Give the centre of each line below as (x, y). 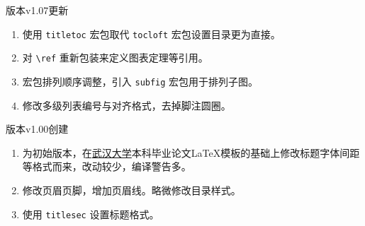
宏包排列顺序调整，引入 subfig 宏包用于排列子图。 (140, 81)
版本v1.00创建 (37, 129)
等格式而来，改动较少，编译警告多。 (107, 166)
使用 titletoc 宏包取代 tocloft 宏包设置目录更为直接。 (151, 34)
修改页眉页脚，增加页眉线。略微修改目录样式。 (131, 190)
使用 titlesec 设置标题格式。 (91, 214)
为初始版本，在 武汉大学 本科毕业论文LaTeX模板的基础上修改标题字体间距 (191, 152)
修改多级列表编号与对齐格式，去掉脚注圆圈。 (127, 105)
